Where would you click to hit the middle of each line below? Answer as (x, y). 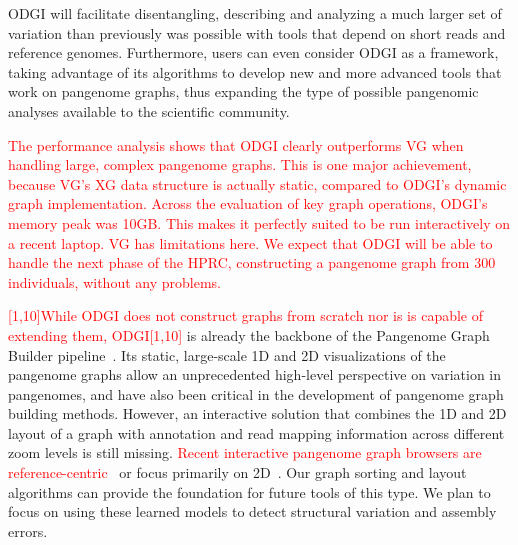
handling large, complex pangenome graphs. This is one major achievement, (240, 164)
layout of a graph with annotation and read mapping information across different (256, 432)
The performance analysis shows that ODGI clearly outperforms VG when (236, 144)
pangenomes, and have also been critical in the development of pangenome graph (256, 393)
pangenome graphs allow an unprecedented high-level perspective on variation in (255, 374)
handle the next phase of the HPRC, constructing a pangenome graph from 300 (252, 262)
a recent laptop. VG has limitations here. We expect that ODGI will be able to (250, 242)
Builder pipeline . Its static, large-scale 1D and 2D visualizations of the (227, 354)
